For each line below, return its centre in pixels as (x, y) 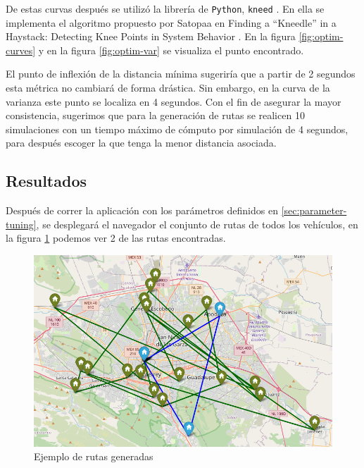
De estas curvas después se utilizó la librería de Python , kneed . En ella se (165, 8)
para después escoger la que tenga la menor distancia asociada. (141, 143)
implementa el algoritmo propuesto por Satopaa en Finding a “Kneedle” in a (171, 22)
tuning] (21, 224)
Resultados (46, 181)
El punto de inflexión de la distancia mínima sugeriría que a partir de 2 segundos (181, 74)
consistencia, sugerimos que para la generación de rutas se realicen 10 (155, 115)
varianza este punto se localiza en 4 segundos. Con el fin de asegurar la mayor (174, 101)
